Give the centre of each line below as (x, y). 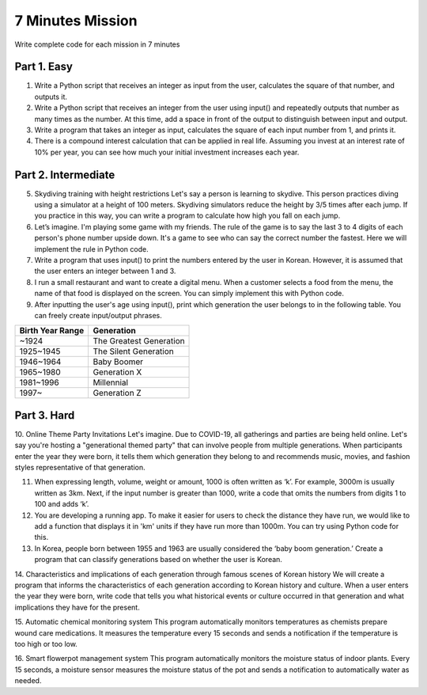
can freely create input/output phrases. (98, 315)
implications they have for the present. (77, 607)
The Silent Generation (133, 351)
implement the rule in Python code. (92, 249)
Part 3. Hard (45, 415)
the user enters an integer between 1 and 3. (105, 271)
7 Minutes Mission (76, 21)
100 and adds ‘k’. (62, 504)
